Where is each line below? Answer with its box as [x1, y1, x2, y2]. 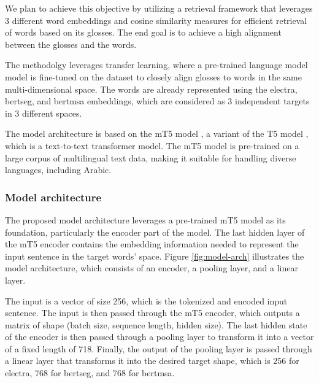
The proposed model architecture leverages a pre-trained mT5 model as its [5, 213, 286, 226]
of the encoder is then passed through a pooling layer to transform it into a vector [5, 330, 314, 343]
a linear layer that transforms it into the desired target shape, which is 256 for [5, 354, 299, 367]
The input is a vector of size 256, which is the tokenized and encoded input [5, 294, 288, 307]
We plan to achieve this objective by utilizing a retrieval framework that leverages [5, 2, 313, 14]
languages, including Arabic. [5, 163, 112, 176]
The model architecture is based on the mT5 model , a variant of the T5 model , [5, 127, 309, 140]
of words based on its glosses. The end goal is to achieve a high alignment [5, 26, 282, 39]
